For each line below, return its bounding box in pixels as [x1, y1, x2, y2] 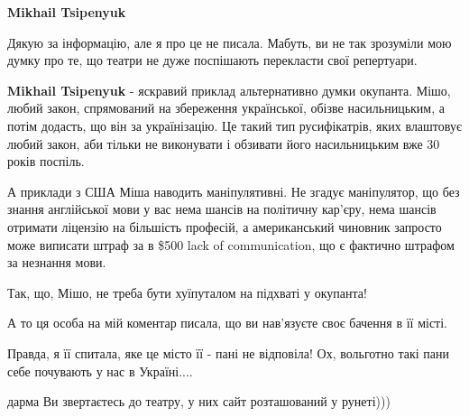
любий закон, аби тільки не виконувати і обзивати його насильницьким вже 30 [7, 134, 440, 153]
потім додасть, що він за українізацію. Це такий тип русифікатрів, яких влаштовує [7, 116, 462, 134]
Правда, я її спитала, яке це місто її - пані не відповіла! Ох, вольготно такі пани [7, 343, 449, 362]
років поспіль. [7, 152, 85, 171]
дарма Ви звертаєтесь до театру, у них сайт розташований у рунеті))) [7, 392, 391, 411]
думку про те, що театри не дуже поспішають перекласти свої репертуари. [7, 51, 418, 69]
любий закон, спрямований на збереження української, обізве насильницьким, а [7, 98, 445, 117]
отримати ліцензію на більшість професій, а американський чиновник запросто [7, 217, 442, 236]
